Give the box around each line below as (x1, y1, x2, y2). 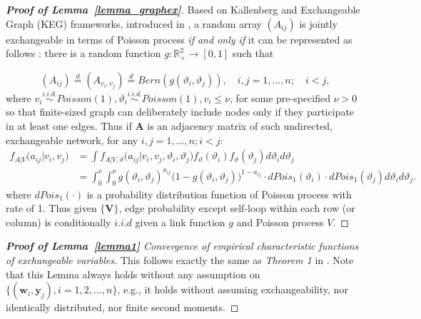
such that (232, 46, 274, 61)
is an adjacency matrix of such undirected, (147, 118, 333, 133)
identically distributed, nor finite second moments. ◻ (6, 300, 239, 315)
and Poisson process (236, 214, 324, 229)
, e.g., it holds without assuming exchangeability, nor (117, 282, 348, 297)
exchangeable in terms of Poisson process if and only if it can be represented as (6, 31, 352, 46)
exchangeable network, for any (6, 132, 138, 147)
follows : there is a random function (6, 46, 161, 61)
